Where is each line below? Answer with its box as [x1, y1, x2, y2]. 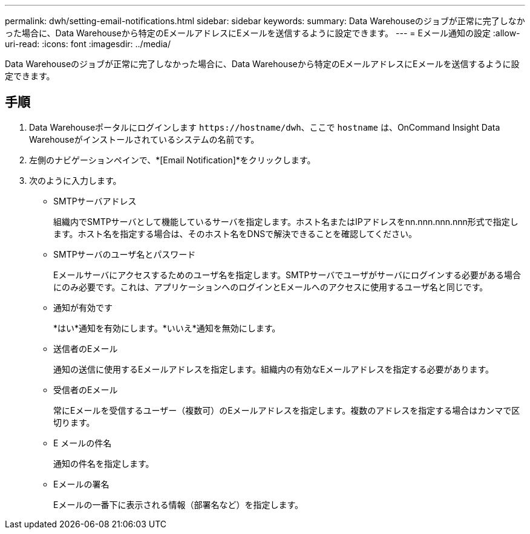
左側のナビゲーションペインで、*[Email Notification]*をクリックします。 [29, 154, 316, 165]
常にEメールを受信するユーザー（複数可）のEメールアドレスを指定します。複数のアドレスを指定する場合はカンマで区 [53, 405, 520, 415]
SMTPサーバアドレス [53, 195, 137, 206]
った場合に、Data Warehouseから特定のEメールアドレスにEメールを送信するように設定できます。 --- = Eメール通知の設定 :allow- [5, 28, 520, 38]
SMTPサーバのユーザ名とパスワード [53, 249, 196, 259]
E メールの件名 [53, 437, 112, 448]
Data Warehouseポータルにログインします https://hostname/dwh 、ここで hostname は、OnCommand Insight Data [29, 122, 500, 132]
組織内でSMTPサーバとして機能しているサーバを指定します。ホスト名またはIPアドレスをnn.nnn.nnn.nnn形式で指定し [53, 216, 519, 227]
